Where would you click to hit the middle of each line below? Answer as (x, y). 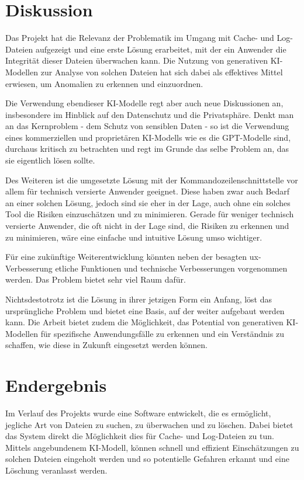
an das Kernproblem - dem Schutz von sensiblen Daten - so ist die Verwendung (147, 126)
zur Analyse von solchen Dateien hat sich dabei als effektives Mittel (162, 72)
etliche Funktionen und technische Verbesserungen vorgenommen (171, 268)
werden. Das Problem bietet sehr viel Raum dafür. (96, 279)
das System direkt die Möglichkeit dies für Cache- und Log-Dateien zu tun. (140, 436)
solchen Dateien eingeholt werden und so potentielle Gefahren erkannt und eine (147, 459)
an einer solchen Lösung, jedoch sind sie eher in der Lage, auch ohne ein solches (148, 202)
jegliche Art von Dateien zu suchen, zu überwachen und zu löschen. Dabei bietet (149, 424)
